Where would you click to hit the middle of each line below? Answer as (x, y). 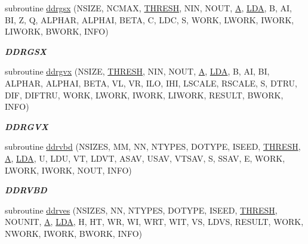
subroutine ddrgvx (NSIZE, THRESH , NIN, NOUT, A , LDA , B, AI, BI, (137, 71)
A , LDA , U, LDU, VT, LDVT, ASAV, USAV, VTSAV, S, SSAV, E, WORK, (145, 158)
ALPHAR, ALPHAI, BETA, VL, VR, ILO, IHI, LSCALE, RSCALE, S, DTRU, (151, 83)
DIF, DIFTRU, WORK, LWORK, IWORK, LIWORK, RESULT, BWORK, (144, 95)
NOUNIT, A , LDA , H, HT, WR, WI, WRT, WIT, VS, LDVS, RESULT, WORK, (154, 222)
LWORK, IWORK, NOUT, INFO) (68, 170)
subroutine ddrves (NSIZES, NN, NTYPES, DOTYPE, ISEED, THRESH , (141, 210)
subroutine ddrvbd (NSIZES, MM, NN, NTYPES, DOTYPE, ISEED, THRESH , (153, 146)
